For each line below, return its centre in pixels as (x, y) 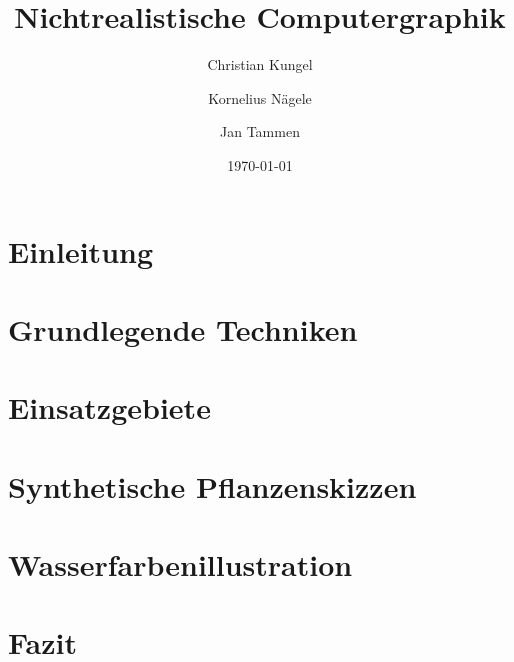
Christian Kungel (260, 64)
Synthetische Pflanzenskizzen (212, 485)
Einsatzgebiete (109, 407)
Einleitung (81, 250)
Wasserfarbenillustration (180, 564)
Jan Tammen (260, 131)
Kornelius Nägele (260, 97)
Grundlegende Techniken (183, 328)
